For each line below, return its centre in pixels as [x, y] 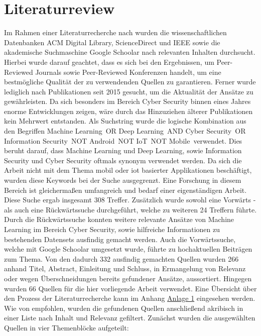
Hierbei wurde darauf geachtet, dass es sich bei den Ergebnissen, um [109, 62]
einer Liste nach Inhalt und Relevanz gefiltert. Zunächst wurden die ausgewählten [130, 318]
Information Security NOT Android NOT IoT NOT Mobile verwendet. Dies [123, 140]
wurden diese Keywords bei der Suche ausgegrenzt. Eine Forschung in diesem [123, 180]
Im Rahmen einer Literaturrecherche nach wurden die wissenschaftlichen [115, 32]
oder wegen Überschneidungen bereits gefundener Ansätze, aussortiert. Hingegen [128, 278]
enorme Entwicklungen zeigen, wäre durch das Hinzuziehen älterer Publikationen [128, 111]
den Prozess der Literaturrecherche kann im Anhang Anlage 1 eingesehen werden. [130, 298]
